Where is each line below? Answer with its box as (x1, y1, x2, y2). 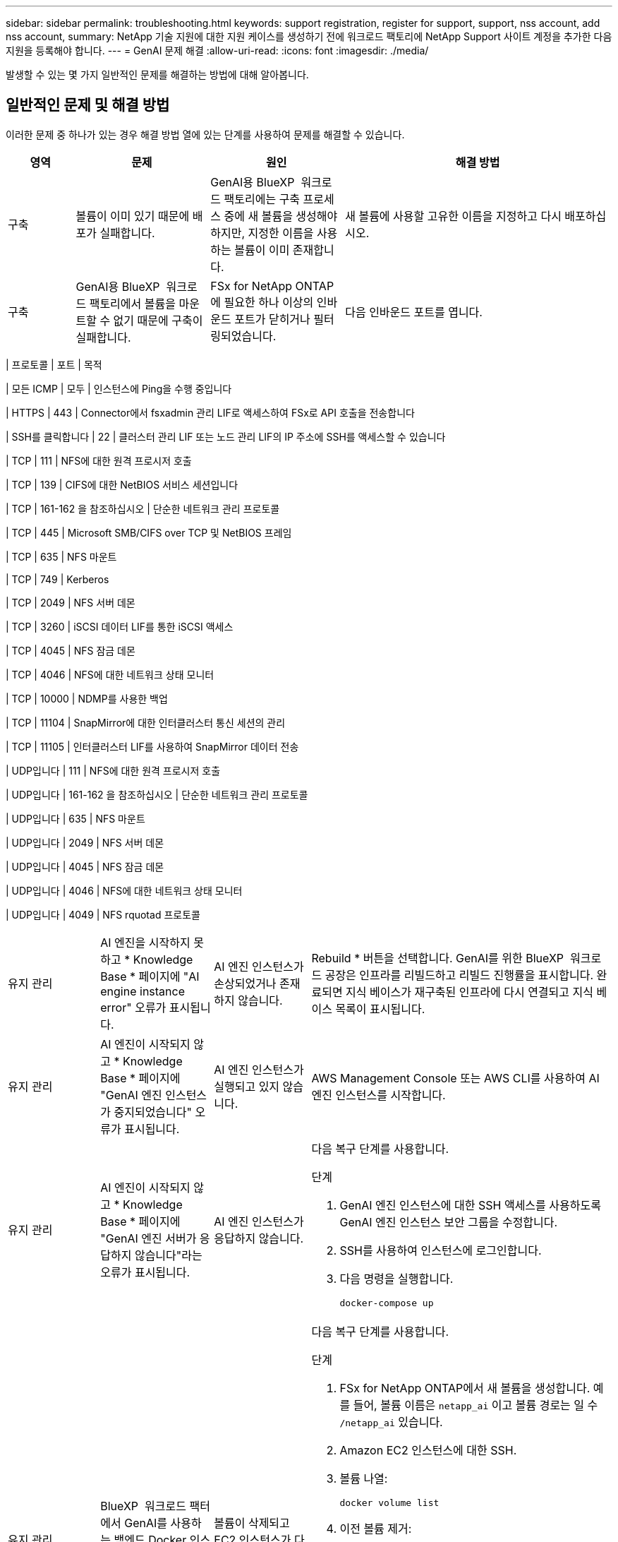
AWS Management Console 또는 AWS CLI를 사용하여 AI (311, 1070, 600, 1085)
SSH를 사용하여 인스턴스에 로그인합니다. (339, 1243, 542, 1257)
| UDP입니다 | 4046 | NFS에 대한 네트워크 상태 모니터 (6, 884, 243, 897)
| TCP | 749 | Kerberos (6, 573, 109, 585)
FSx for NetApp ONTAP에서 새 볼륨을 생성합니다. (339, 1380, 590, 1395)
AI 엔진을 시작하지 (100, 935, 190, 950)
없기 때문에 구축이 (113, 313, 203, 328)
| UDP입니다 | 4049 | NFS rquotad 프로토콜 (6, 908, 200, 921)
